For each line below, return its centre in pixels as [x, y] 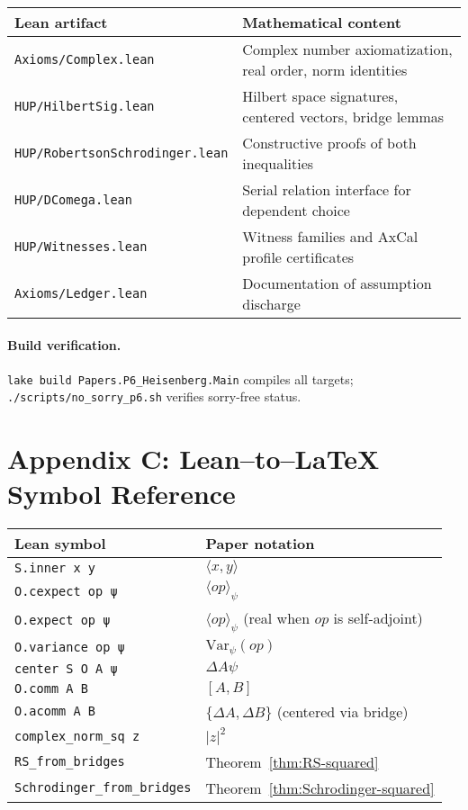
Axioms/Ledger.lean [81, 293]
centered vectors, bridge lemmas [343, 117]
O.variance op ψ [70, 648]
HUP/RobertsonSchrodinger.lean [121, 153]
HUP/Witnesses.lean [81, 247]
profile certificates [298, 257]
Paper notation [260, 544]
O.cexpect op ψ [66, 592]
